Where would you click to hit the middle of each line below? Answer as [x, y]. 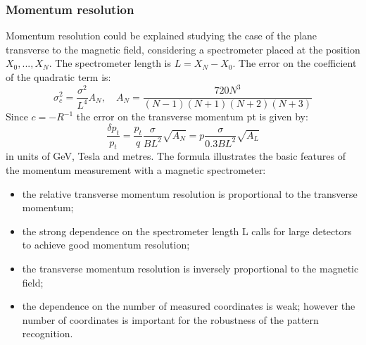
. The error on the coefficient [295, 63]
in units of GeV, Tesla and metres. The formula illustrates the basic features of [176, 156]
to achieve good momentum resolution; [106, 245]
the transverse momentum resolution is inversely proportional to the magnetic [190, 268]
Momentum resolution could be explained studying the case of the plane [162, 36]
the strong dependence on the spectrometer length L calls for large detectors [187, 231]
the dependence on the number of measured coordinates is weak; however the [189, 306]
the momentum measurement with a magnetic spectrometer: [136, 169]
